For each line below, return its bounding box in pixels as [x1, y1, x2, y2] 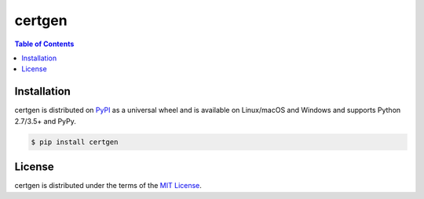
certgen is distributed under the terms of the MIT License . [14, 181, 202, 190]
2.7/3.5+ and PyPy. [14, 116, 76, 125]
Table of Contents [14, 39, 75, 49]
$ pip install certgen [31, 137, 119, 147]
